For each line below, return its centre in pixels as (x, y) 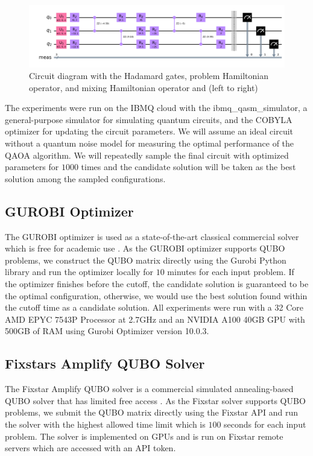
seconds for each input (265, 424)
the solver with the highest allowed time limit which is (105, 424)
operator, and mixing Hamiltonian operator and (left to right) (144, 87)
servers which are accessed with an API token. (90, 448)
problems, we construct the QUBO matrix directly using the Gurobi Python (146, 260)
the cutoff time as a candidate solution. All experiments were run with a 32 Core (154, 307)
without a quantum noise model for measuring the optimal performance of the (150, 143)
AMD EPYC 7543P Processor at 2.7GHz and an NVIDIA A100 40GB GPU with (155, 319)
